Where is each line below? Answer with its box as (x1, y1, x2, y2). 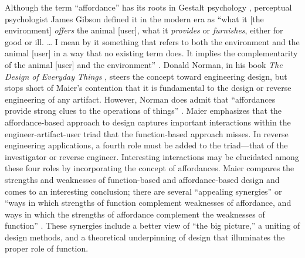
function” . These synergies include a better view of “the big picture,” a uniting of (5, 219, 300, 232)
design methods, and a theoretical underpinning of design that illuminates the (5, 230, 285, 243)
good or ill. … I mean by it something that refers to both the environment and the (5, 35, 300, 47)
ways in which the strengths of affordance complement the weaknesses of (5, 208, 265, 220)
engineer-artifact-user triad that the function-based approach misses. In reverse (5, 127, 289, 140)
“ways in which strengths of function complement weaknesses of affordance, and (5, 196, 292, 209)
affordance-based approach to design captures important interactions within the (5, 116, 291, 128)
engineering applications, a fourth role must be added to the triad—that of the (5, 139, 288, 151)
